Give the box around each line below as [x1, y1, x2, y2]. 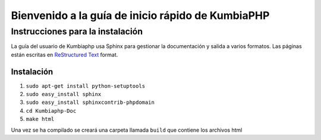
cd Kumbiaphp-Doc [26, 107, 77, 114]
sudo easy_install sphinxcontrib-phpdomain [26, 99, 155, 106]
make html [26, 116, 55, 123]
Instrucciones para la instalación [11, 26, 143, 37]
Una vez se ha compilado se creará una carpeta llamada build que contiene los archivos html [11, 126, 243, 133]
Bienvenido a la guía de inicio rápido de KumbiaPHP [11, 9, 270, 22]
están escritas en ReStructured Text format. [11, 51, 118, 58]
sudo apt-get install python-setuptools [26, 82, 146, 89]
